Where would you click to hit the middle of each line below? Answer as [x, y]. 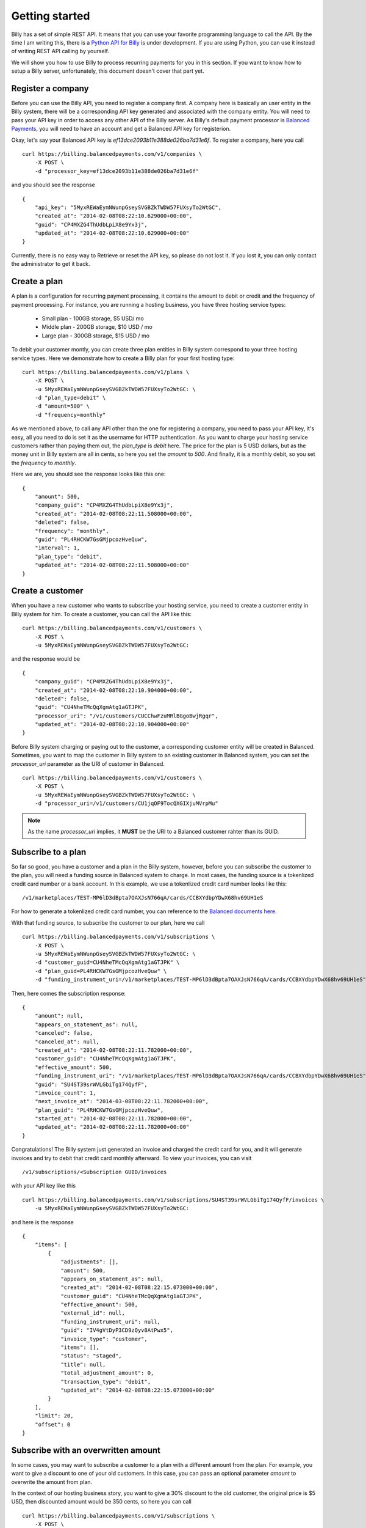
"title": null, [83, 1364]
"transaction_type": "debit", [106, 1382]
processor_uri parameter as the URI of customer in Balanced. [88, 763]
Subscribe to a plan [49, 852]
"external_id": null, [93, 1313]
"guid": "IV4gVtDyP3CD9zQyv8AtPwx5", [117, 1330]
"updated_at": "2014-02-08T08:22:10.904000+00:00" [112, 725]
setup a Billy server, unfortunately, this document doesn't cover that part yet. [108, 71]
